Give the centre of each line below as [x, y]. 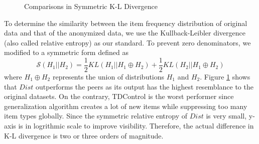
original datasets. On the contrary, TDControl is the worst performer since [119, 96]
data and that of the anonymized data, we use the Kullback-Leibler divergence [125, 33]
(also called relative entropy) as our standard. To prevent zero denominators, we [127, 42]
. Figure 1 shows [225, 77]
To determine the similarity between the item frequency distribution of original [126, 23]
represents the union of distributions [108, 77]
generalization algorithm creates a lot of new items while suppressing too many [126, 106]
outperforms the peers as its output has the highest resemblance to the [145, 86]
